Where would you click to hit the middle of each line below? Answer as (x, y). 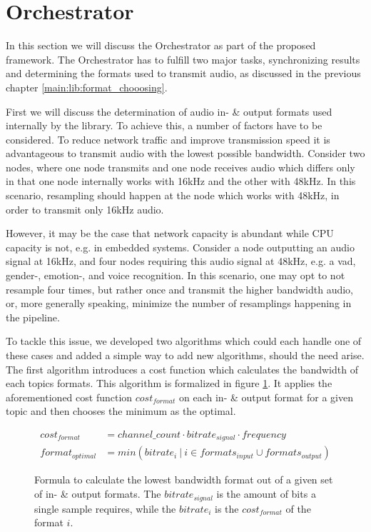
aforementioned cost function (69, 397)
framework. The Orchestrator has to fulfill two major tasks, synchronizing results (183, 59)
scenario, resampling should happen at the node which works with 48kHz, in (173, 195)
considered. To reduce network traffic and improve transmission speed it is (168, 139)
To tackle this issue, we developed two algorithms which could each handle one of (184, 341)
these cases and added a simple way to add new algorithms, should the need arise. (185, 355)
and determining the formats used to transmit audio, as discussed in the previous (183, 73)
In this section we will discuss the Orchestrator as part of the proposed (161, 45)
